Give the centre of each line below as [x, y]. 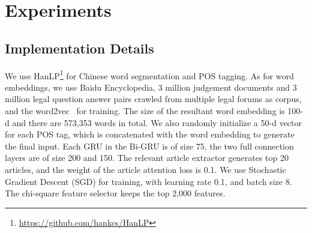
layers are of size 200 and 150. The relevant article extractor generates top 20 [147, 158]
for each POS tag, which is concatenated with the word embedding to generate [150, 134]
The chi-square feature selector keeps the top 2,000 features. [115, 193]
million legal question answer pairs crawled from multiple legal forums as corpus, [153, 99]
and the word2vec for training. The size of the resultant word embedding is [145, 111]
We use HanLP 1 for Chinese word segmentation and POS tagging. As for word [149, 74]
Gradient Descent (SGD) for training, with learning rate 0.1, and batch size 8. [148, 181]
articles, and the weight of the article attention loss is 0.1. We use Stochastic [145, 169]
